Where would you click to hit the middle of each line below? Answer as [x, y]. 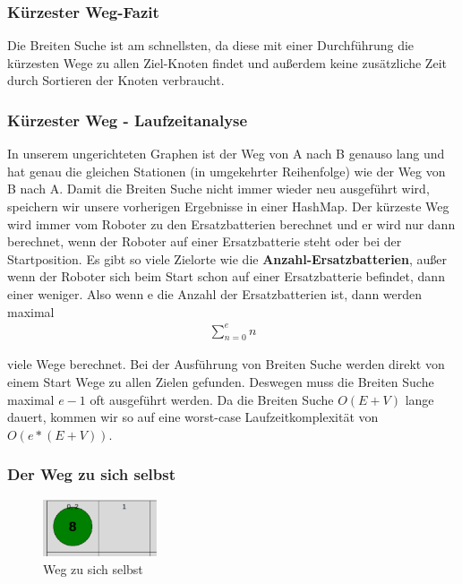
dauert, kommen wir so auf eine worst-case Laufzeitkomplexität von [193, 417]
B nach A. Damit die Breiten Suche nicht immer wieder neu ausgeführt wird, [218, 189]
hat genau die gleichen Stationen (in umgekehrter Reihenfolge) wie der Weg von [227, 171]
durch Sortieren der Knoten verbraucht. [116, 80]
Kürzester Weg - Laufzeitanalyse [128, 120]
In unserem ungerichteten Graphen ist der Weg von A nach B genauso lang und [226, 154]
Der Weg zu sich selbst [91, 474]
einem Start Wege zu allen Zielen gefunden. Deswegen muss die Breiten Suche [221, 382]
